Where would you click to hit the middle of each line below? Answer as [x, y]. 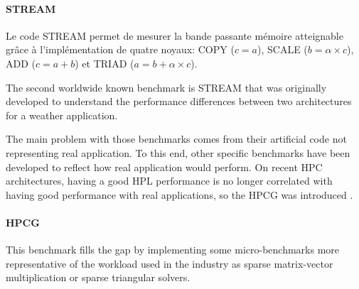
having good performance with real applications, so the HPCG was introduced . [179, 194]
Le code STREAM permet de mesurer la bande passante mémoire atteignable [175, 35]
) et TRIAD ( [105, 63]
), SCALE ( [283, 49]
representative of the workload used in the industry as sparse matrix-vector [170, 263]
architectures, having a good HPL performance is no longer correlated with [169, 181]
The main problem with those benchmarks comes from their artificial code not [176, 139]
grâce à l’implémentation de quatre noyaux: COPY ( [120, 49]
